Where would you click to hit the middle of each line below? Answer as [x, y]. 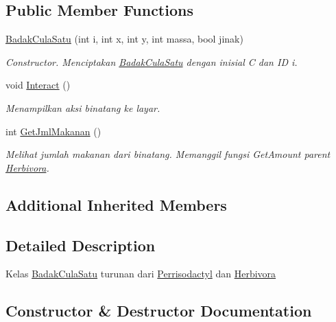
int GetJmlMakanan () [53, 131]
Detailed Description [81, 245]
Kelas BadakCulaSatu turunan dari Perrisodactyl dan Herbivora [141, 274]
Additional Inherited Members [116, 204]
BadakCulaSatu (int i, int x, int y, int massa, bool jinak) [124, 39]
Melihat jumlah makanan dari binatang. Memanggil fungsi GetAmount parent [168, 154]
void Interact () [38, 85]
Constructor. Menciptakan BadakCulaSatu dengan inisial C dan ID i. [152, 61]
